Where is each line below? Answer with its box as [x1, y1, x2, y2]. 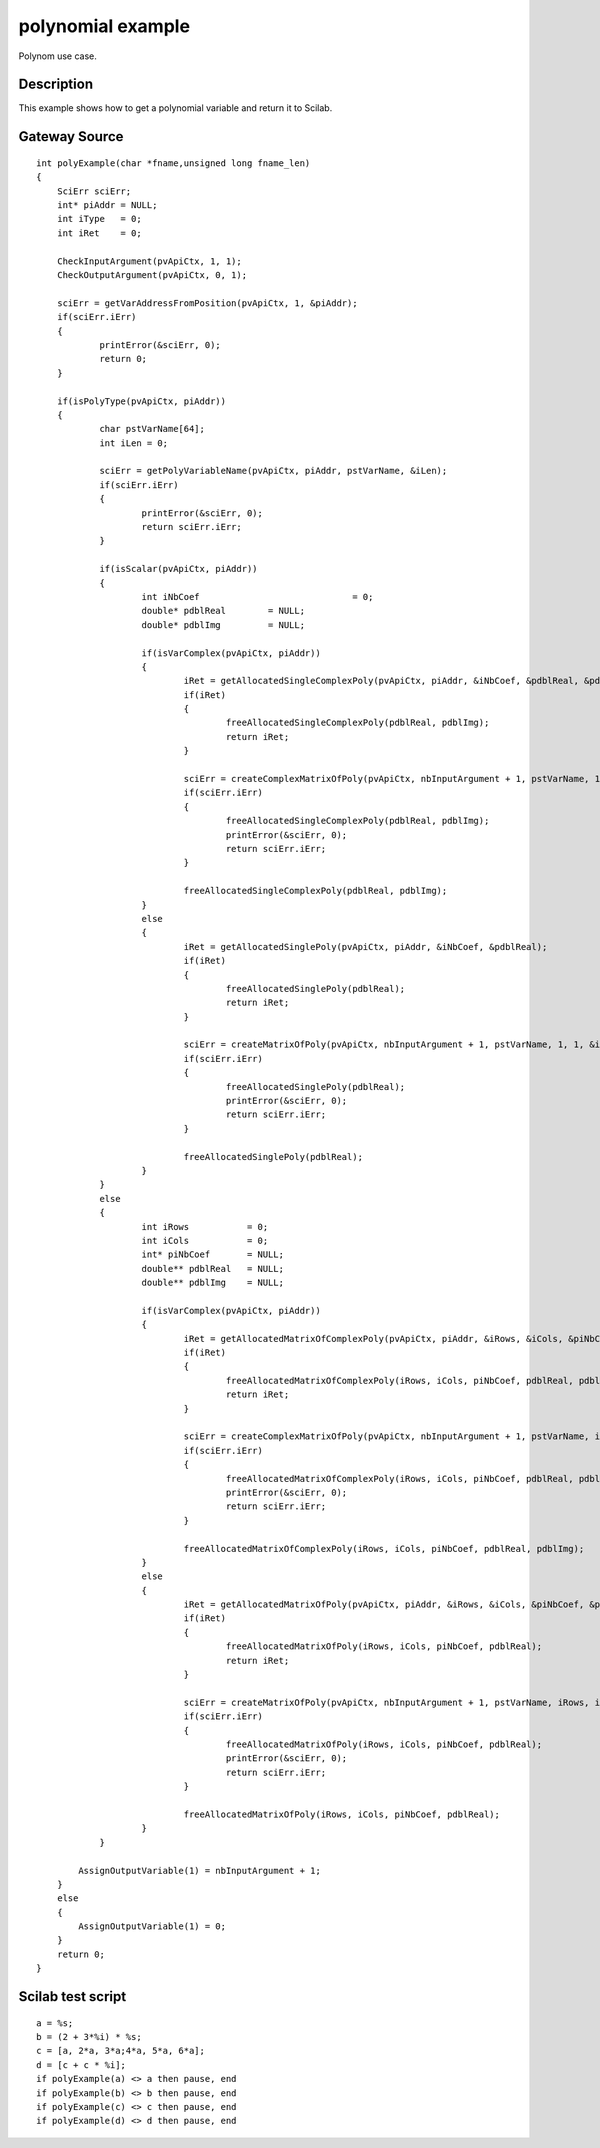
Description [18, 76, 94, 93]
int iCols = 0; [141, 1235, 269, 1246]
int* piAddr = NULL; [56, 200, 158, 211]
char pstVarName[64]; [99, 423, 205, 435]
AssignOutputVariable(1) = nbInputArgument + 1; [78, 1865, 322, 1876]
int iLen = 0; [99, 437, 169, 449]
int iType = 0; [56, 213, 142, 225]
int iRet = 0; [56, 227, 142, 239]
